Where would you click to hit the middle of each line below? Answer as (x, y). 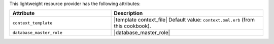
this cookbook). (133, 26)
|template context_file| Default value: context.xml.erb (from (184, 20)
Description (128, 13)
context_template (32, 23)
